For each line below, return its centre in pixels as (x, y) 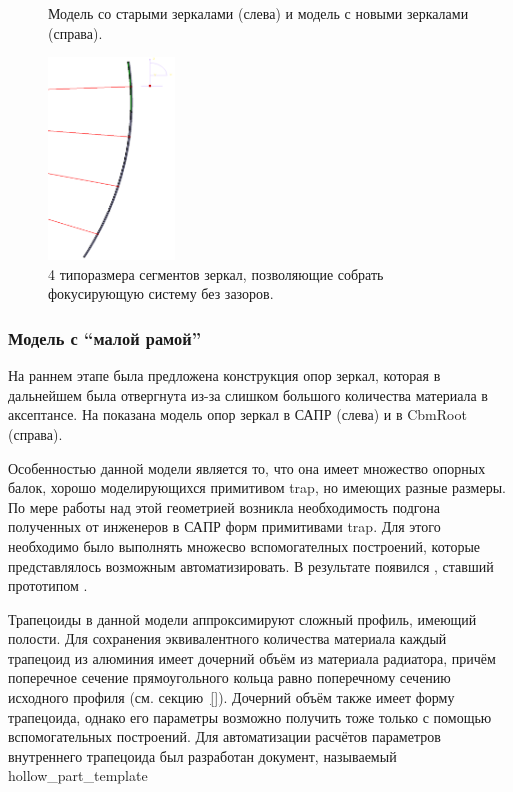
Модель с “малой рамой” (104, 337)
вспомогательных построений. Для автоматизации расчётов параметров (224, 736)
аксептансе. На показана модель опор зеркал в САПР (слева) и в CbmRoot (237, 414)
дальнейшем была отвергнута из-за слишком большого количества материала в (248, 394)
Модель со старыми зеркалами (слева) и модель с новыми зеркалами (258, 13)
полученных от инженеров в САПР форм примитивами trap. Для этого (224, 526)
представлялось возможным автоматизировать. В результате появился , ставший (251, 565)
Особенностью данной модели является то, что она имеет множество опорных (247, 467)
